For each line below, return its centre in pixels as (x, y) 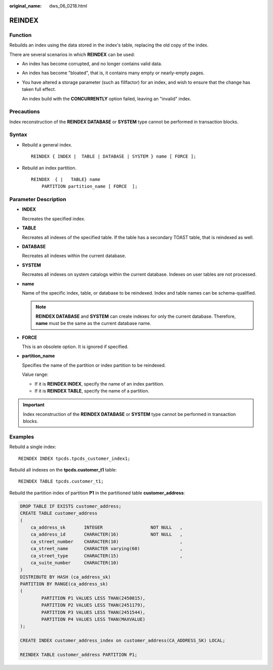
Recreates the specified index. (54, 219)
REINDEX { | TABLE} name (66, 179)
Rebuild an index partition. (49, 168)
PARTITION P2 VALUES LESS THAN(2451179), (93, 605)
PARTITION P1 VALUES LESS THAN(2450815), (93, 598)
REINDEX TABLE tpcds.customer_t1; (61, 482)
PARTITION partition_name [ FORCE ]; (89, 186)
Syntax (18, 135)
